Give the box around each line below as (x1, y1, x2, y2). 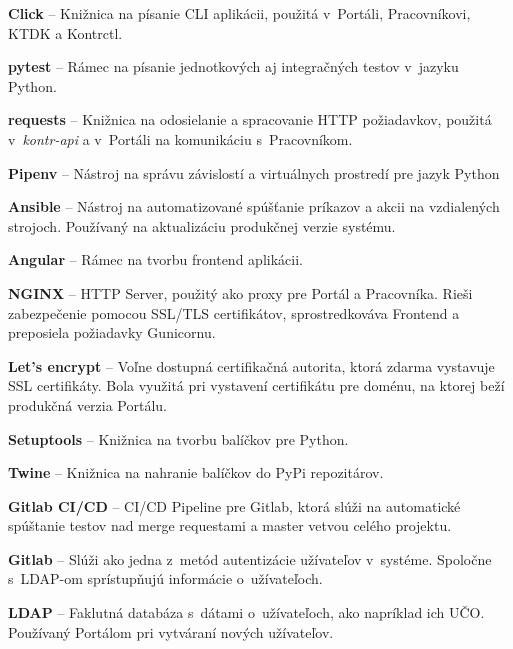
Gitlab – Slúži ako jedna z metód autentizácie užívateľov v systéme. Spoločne (8, 548, 492, 569)
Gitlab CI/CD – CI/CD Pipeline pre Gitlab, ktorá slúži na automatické (8, 495, 461, 516)
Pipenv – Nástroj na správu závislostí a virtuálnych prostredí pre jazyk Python (8, 162, 500, 183)
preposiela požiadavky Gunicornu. (8, 322, 216, 343)
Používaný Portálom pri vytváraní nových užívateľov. (8, 621, 334, 642)
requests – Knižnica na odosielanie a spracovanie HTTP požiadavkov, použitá (8, 109, 492, 130)
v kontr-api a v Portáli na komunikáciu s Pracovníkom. (8, 128, 353, 149)
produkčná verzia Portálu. (8, 394, 168, 415)
